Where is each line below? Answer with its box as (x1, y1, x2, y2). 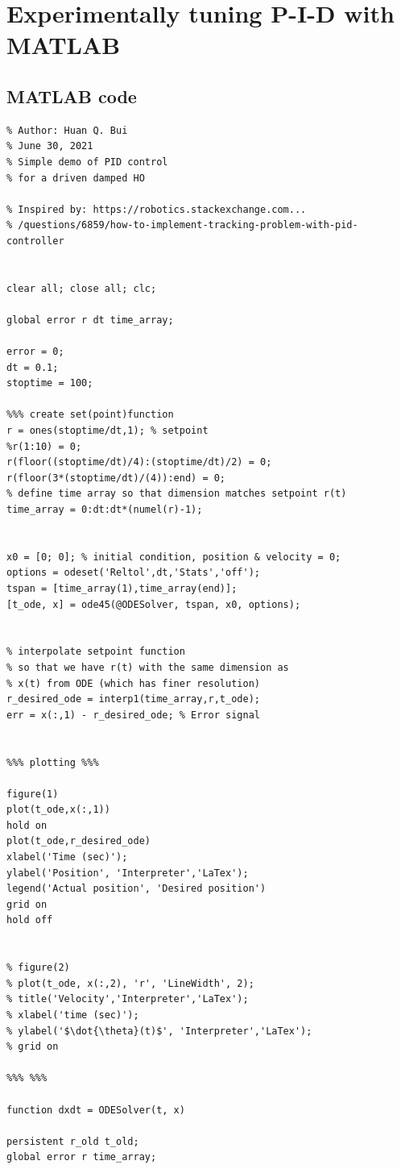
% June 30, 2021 (6, 140, 93, 152)
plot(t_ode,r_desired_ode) (6, 835, 151, 847)
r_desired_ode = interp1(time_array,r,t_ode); (6, 693, 260, 705)
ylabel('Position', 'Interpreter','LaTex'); (6, 867, 249, 879)
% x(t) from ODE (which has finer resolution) (6, 677, 260, 689)
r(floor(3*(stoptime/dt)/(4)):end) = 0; (6, 472, 226, 484)
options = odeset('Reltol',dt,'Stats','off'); (6, 567, 260, 579)
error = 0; (6, 346, 64, 358)
